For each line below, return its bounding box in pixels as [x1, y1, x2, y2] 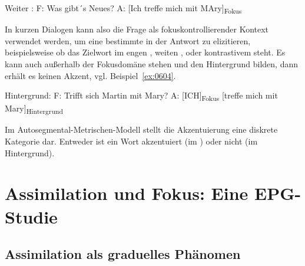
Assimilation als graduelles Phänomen [5, 245, 241, 263]
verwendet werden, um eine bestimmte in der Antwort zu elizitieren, [5, 34, 251, 47]
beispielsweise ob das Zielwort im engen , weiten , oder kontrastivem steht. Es [5, 46, 286, 58]
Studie [5, 204, 58, 228]
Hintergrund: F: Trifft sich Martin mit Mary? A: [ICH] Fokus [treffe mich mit [5, 89, 278, 103]
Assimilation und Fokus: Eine [5, 181, 248, 205]
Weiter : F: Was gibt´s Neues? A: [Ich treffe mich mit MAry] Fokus [5, 2, 242, 15]
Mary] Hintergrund [5, 102, 63, 116]
